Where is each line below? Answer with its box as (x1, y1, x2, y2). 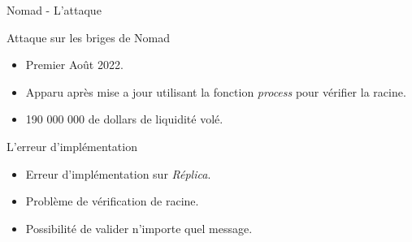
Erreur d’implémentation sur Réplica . (25, 165, 211, 182)
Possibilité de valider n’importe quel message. (25, 219, 253, 236)
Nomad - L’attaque (7, 2, 102, 18)
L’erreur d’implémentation (7, 137, 137, 154)
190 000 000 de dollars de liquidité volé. (25, 110, 223, 127)
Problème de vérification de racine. (25, 192, 199, 210)
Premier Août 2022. (25, 56, 124, 73)
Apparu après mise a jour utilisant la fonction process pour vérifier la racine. (25, 83, 406, 100)
